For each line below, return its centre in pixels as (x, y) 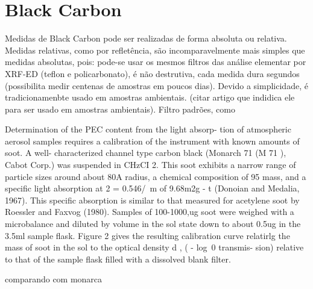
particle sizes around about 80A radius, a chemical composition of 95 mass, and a (156, 176)
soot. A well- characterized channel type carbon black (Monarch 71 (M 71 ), (146, 153)
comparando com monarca (54, 279)
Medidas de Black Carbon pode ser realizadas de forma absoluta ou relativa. (146, 38)
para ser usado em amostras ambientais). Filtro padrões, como (120, 109)
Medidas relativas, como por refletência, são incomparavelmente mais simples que (155, 50)
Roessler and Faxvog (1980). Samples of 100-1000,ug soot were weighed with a (150, 212)
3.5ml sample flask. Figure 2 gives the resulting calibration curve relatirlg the (147, 235)
